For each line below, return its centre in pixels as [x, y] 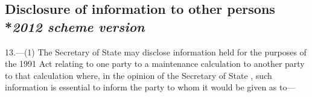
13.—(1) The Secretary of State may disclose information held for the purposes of [156, 52]
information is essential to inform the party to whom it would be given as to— [150, 87]
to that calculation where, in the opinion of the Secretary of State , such [138, 75]
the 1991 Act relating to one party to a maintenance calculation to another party [155, 64]
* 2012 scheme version [75, 26]
